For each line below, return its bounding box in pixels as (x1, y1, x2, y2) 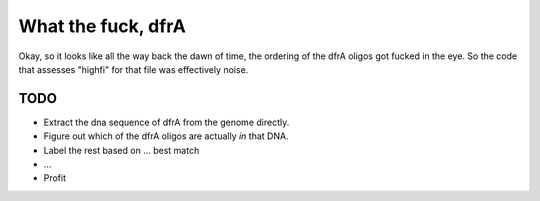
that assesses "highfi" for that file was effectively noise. (18, 63, 249, 75)
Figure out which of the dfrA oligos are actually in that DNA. (43, 130, 289, 142)
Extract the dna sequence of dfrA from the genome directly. (43, 116, 290, 128)
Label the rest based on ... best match (43, 144, 200, 156)
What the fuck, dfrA (18, 15, 187, 37)
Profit (43, 172, 67, 184)
